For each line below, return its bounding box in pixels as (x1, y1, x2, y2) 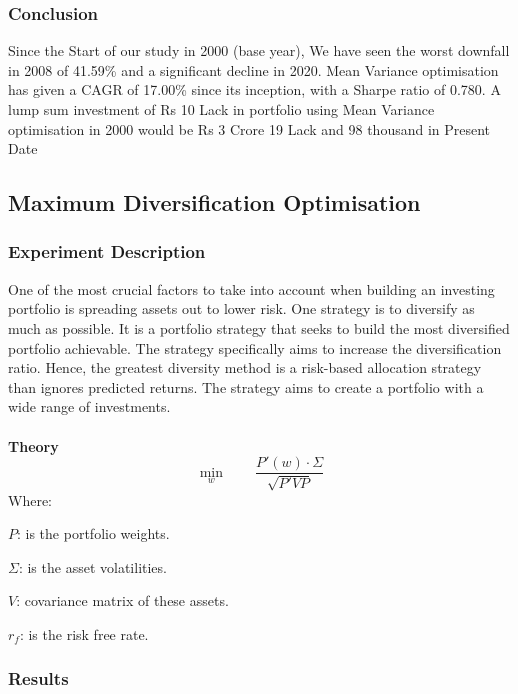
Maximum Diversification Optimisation (8, 187, 421, 218)
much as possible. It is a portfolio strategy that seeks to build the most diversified (8, 317, 510, 338)
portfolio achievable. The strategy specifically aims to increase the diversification (8, 337, 502, 358)
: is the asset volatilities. (18, 556, 167, 577)
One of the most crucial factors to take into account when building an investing (8, 278, 495, 299)
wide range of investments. (8, 396, 171, 417)
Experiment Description (8, 239, 206, 264)
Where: (8, 489, 52, 510)
